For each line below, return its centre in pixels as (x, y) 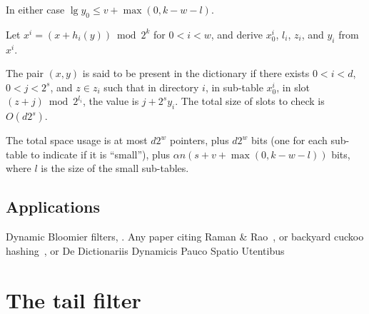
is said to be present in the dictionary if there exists (196, 73)
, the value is (111, 101)
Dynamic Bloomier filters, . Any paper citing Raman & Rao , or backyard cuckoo (185, 237)
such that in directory (151, 87)
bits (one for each (289, 140)
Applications (53, 207)
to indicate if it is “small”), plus (100, 154)
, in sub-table (234, 87)
